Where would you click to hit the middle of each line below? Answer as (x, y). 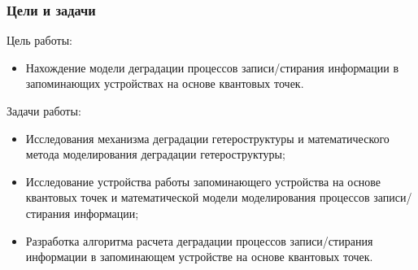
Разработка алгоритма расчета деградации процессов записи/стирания (199, 240)
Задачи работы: (44, 111)
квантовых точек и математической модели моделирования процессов (198, 197)
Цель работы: (39, 40)
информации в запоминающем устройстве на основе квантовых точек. (199, 257)
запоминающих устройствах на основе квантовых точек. (165, 83)
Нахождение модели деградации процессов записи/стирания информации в (212, 67)
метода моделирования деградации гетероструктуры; (155, 154)
